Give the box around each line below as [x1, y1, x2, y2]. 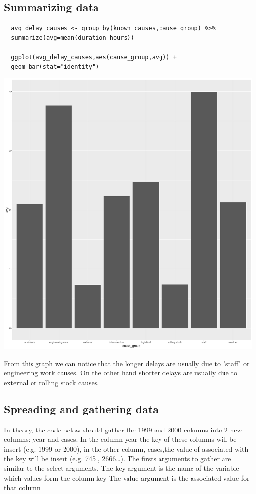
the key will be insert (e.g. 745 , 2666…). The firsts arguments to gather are [4, 453, 231, 463]
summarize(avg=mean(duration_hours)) [11, 34, 134, 41]
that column [4, 482, 41, 493]
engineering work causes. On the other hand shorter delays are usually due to [4, 368, 237, 378]
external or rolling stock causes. [4, 377, 99, 387]
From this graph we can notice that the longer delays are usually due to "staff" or [4, 358, 250, 368]
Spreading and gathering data [4, 401, 159, 416]
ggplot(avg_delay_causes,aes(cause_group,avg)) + [11, 53, 177, 61]
